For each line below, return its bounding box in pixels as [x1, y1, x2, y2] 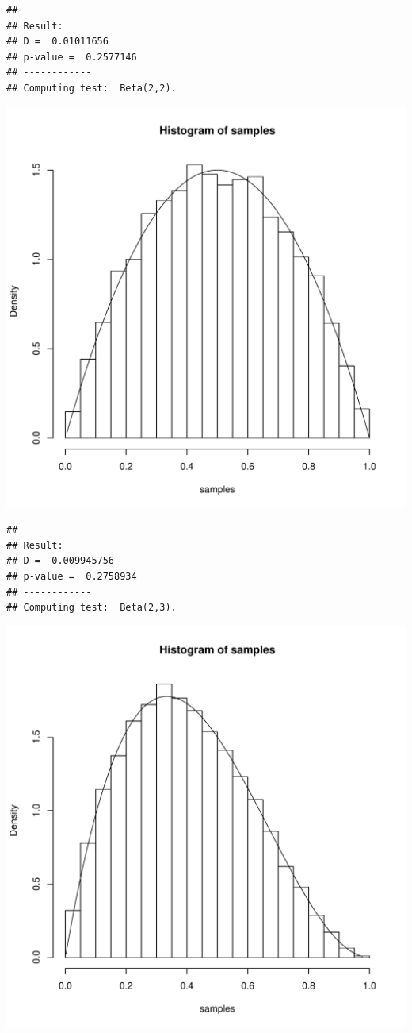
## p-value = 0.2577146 [6, 51, 137, 63]
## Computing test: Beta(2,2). [6, 82, 177, 94]
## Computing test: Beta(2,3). [6, 602, 177, 614]
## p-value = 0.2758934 [6, 570, 137, 582]
